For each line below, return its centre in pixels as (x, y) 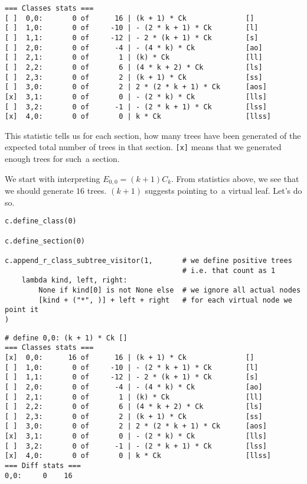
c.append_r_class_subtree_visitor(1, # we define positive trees (148, 260)
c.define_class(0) (41, 221)
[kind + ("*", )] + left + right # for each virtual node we (165, 300)
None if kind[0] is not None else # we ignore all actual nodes (170, 290)
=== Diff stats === (43, 466)
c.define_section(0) (45, 241)
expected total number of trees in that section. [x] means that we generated (143, 147)
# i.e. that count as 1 (229, 270)
